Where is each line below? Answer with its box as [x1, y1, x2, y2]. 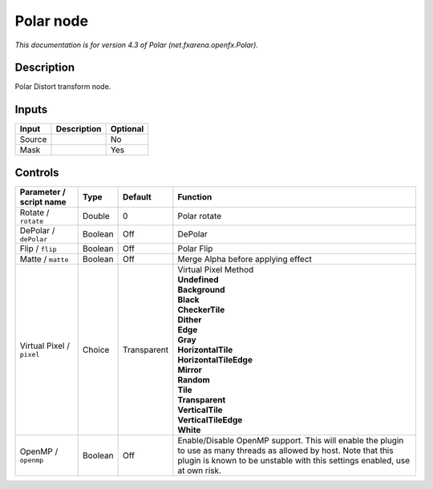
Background [177, 284, 225, 295]
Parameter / [19, 186, 66, 197]
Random [177, 374, 210, 385]
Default [122, 191, 152, 202]
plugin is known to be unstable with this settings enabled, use [177, 455, 411, 466]
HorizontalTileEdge [177, 354, 253, 365]
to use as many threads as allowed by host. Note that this [177, 445, 394, 456]
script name [19, 196, 67, 208]
